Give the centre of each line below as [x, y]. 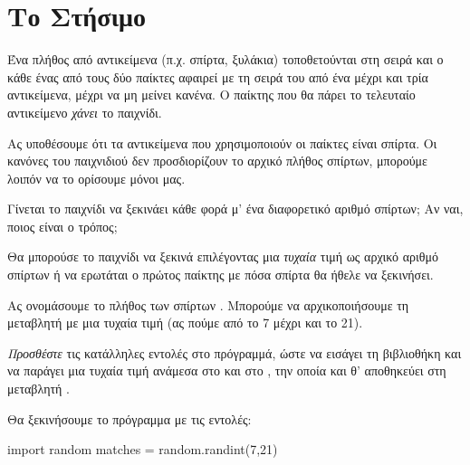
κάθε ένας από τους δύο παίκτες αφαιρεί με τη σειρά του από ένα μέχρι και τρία [218, 76]
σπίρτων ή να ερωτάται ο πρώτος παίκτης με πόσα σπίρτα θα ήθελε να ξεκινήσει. [221, 275]
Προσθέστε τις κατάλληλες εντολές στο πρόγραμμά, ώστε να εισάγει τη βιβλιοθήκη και [235, 352]
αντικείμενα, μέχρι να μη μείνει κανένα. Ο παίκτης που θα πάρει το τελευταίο [211, 95]
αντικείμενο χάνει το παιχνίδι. [85, 112]
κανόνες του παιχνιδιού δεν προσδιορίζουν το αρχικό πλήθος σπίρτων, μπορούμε [217, 161]
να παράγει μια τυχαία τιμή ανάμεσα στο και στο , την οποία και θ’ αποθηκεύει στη [227, 370]
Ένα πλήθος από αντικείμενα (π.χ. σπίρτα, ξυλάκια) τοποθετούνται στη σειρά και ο [225, 59]
